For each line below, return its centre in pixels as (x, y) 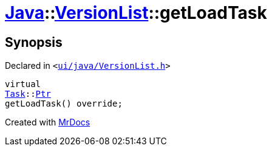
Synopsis (34, 42)
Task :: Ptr (28, 94)
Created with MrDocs (48, 122)
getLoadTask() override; (64, 104)
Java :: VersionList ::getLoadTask (136, 13)
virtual (23, 84)
